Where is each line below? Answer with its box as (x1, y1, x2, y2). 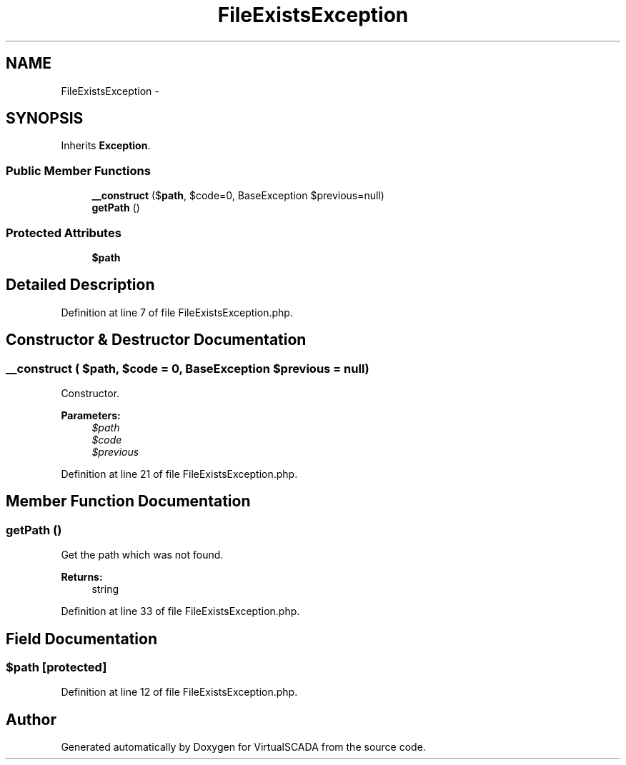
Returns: (61, 571, 103, 584)
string (91, 583, 119, 596)
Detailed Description (6, 276, 155, 294)
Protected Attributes (6, 225, 121, 240)
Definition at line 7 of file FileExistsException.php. (61, 306, 293, 319)
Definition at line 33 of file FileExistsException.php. (61, 605, 300, 618)
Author (6, 710, 56, 729)
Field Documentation (6, 629, 157, 648)
